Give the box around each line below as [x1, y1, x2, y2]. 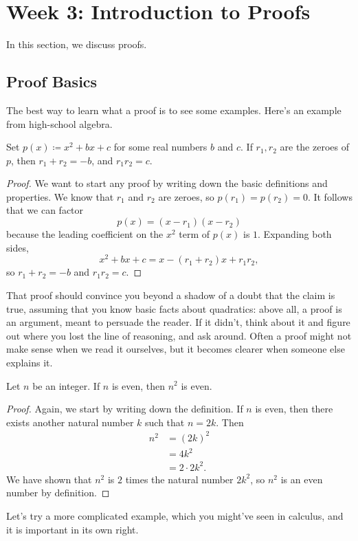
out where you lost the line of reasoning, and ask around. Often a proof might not [6, 328, 352, 342]
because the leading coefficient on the [6, 227, 164, 241]
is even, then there [255, 401, 333, 416]
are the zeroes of [280, 140, 349, 154]
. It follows [307, 189, 353, 203]
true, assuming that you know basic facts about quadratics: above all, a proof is [6, 301, 342, 316]
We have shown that [6, 472, 92, 486]
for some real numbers [113, 140, 208, 154]
